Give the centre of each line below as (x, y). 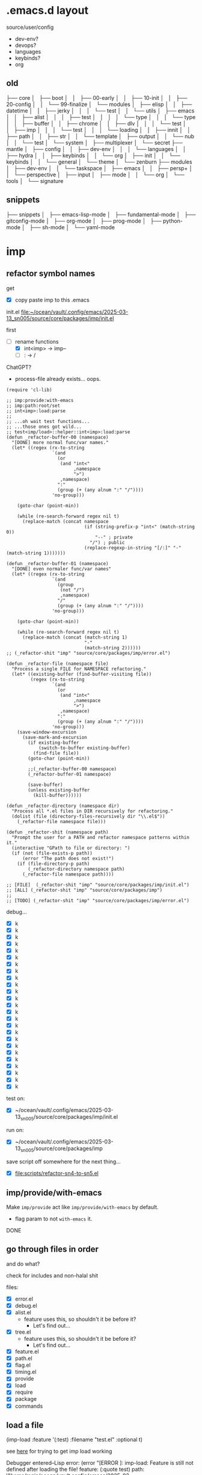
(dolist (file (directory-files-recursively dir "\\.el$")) (88, 816)
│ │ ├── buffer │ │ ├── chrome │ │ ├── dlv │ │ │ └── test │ (96, 123)
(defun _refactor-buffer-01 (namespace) (58, 563)
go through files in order (53, 1249)
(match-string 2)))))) (112, 648)
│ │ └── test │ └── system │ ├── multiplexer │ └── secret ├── (95, 143)
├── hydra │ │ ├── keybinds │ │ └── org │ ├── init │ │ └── (93, 155)
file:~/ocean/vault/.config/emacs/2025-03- (75, 312)
